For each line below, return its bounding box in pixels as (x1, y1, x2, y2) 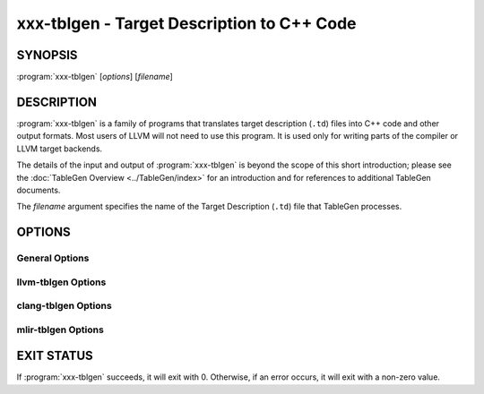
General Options (16, 252, 90, 264)
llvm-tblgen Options (16, 276, 107, 288)
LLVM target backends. (16, 143, 103, 154)
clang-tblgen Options (16, 300, 112, 313)
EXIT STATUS (16, 348, 93, 364)
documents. (16, 184, 61, 195)
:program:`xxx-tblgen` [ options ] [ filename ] (16, 72, 174, 82)
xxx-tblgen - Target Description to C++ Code (16, 13, 358, 33)
